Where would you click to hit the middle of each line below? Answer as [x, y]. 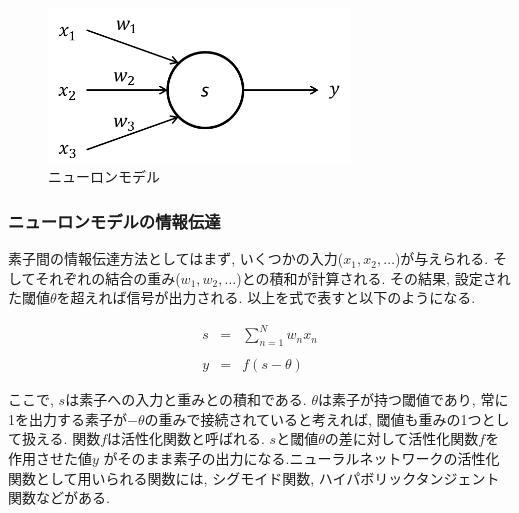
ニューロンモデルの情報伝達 [114, 220]
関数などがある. [59, 497]
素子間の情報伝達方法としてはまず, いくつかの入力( [176, 258]
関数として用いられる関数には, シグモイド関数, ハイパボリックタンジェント [254, 477]
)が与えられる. [441, 258]
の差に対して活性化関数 [401, 438]
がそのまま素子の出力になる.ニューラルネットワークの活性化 [301, 458]
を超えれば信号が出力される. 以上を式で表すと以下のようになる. [266, 297]
